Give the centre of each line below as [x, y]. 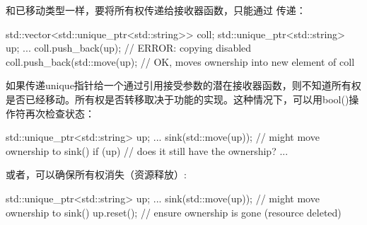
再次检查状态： [60, 113]
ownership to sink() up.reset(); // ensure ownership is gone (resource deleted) [174, 212]
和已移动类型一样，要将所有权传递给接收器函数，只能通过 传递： [156, 10]
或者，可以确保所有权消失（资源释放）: [96, 174]
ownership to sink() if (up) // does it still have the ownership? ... [147, 150]
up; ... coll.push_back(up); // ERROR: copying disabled [129, 48]
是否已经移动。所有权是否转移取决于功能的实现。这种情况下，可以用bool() [177, 99]
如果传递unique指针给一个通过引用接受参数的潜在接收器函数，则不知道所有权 [183, 85]
